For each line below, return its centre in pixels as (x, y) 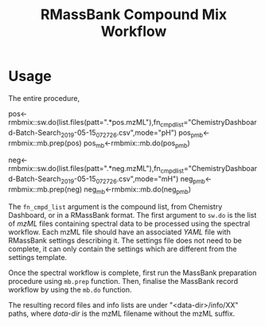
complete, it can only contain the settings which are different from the (123, 249)
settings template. (38, 257)
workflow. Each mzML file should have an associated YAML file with (119, 231)
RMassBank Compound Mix (134, 15)
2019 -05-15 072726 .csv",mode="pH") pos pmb (132, 133)
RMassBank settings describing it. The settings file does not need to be (125, 240)
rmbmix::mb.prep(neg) (45, 189)
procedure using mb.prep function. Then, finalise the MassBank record (123, 281)
